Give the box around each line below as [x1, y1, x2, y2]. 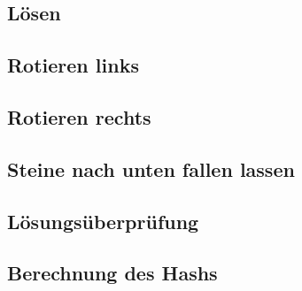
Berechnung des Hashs [7, 259, 218, 287]
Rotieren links [7, 51, 139, 79]
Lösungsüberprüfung [7, 207, 199, 234]
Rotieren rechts [7, 103, 151, 130]
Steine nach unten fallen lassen [7, 155, 295, 182]
